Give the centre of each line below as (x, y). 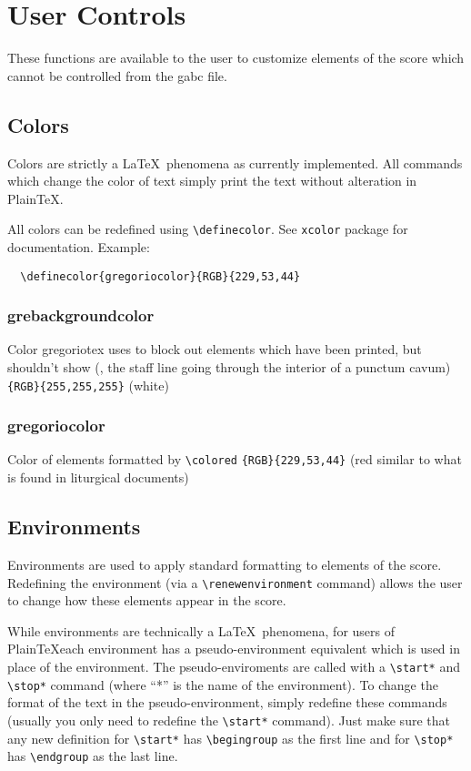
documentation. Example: (79, 246)
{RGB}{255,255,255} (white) (88, 385)
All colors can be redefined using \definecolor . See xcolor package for (208, 229)
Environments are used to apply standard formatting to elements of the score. (225, 564)
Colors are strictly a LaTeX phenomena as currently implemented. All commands (235, 162)
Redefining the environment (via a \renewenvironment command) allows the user (235, 582)
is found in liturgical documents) (98, 477)
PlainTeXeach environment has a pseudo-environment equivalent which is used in (234, 649)
